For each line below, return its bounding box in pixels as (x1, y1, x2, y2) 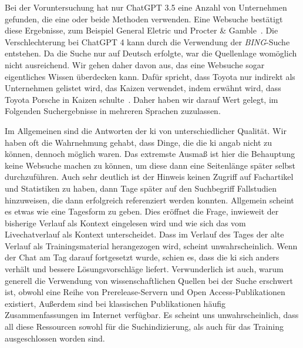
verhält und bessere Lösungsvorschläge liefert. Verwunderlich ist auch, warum (5, 263, 284, 275)
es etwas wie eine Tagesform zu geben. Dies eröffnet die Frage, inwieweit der (5, 205, 279, 217)
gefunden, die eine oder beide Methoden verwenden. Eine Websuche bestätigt (5, 12, 283, 25)
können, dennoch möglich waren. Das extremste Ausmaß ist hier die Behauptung (5, 148, 295, 160)
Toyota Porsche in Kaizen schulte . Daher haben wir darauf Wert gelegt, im (5, 93, 278, 105)
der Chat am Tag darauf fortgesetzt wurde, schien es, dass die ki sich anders (5, 251, 280, 263)
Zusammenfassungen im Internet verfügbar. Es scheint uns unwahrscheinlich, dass (5, 309, 299, 321)
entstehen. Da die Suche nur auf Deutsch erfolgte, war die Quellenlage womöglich (5, 47, 297, 59)
